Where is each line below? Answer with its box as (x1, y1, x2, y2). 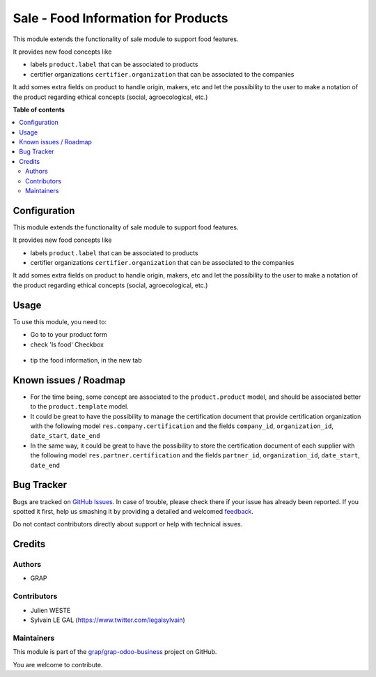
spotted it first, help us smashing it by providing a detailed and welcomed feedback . (13, 507, 254, 515)
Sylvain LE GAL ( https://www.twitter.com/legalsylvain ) (30, 616, 186, 624)
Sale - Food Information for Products (13, 10, 229, 26)
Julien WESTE (30, 606, 71, 614)
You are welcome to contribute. (13, 660, 103, 669)
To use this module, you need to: (13, 317, 107, 326)
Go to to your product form (30, 330, 108, 339)
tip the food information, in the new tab (30, 356, 142, 364)
